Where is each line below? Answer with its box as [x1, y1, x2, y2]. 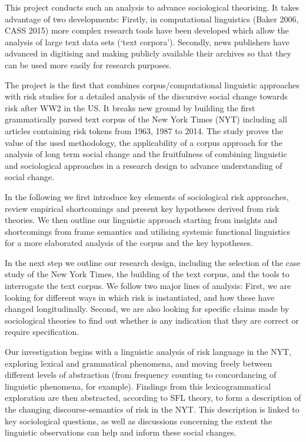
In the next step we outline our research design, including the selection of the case [5, 256, 301, 268]
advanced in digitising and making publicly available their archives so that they [5, 47, 291, 59]
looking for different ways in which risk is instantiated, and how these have [5, 291, 275, 303]
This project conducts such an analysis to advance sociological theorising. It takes [5, 1, 300, 13]
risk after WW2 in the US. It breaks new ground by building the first [5, 101, 255, 114]
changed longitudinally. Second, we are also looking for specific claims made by [5, 303, 290, 315]
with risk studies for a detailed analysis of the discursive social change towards [5, 90, 288, 102]
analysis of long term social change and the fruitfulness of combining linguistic [5, 148, 287, 160]
